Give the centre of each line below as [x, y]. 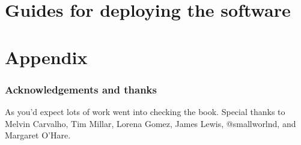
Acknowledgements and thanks [81, 89]
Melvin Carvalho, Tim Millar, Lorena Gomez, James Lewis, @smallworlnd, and [150, 123]
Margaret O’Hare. [38, 135]
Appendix [46, 57]
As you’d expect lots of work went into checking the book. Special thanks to [145, 111]
